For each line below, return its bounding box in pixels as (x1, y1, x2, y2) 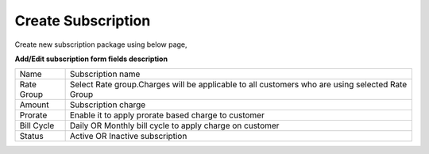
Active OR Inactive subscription (69, 131, 187, 142)
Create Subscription (14, 12, 151, 29)
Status (19, 131, 44, 142)
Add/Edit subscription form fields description (14, 54, 168, 64)
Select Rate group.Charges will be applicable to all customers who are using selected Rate (69, 79, 408, 90)
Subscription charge (69, 99, 146, 110)
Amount (19, 99, 49, 110)
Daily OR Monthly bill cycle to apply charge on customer (69, 120, 280, 131)
